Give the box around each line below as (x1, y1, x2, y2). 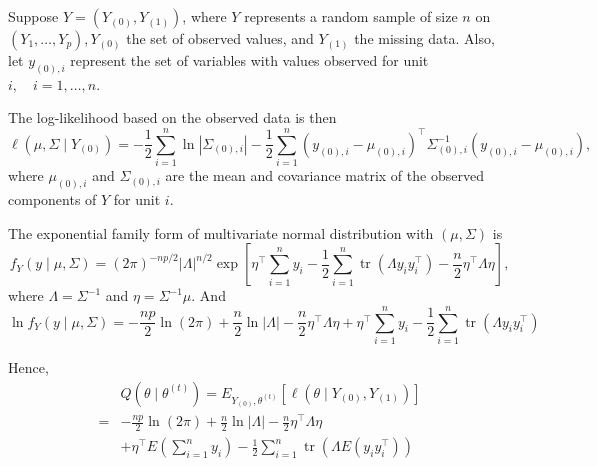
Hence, (8, 356, 49, 377)
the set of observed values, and (126, 28, 314, 48)
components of (8, 189, 97, 210)
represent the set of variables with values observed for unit (70, 50, 429, 70)
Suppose (8, 6, 59, 26)
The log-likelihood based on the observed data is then (8, 107, 337, 128)
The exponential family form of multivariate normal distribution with (8, 222, 434, 243)
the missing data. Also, (354, 28, 495, 48)
